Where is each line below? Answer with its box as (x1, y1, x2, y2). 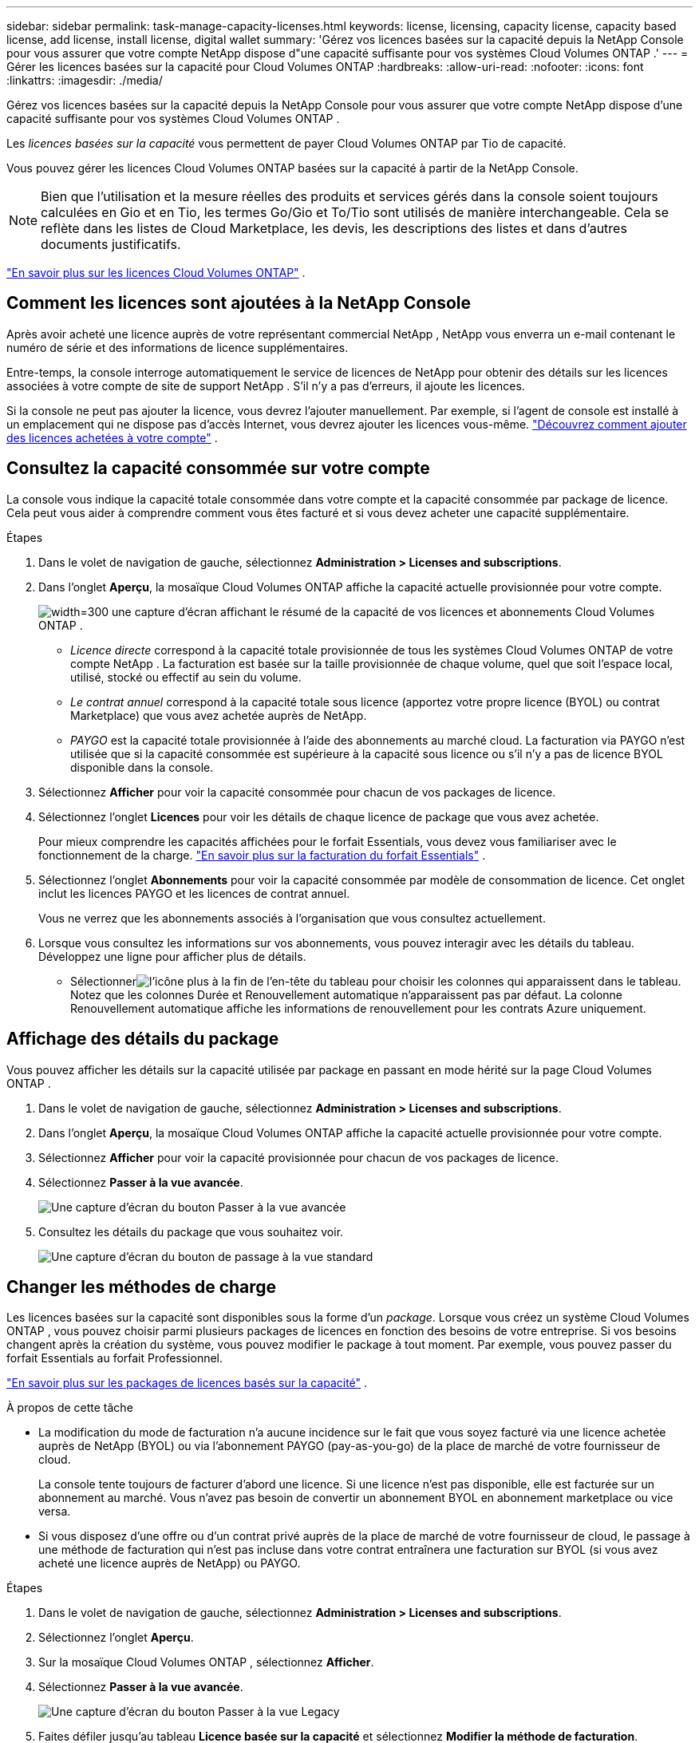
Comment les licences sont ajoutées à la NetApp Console (6, 293, 471, 314)
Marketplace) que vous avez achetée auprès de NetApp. (70, 708, 367, 722)
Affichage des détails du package (6, 1029, 279, 1049)
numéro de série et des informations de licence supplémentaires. (6, 340, 349, 354)
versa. (38, 1504, 71, 1519)
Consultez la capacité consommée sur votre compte (6, 458, 430, 479)
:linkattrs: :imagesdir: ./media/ (6, 73, 163, 87)
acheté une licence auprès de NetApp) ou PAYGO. (38, 1556, 301, 1571)
